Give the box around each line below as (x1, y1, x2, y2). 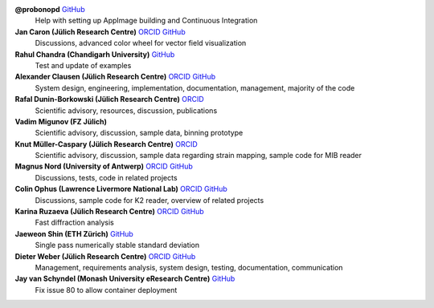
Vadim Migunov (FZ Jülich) (14, 116, 108, 126)
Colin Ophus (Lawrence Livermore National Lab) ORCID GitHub (14, 184, 228, 194)
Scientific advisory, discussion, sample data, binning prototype (35, 128, 244, 138)
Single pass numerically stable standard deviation (35, 241, 200, 250)
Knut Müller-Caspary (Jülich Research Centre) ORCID (14, 139, 199, 148)
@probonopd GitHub (14, 5, 85, 14)
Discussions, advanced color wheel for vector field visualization (35, 38, 247, 48)
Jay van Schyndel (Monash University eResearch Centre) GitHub (14, 274, 235, 284)
